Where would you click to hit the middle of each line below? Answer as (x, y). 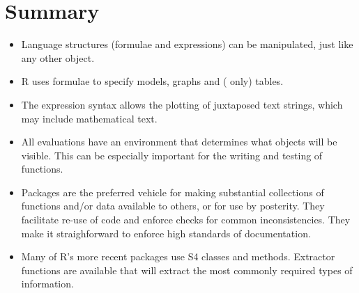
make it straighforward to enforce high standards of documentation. (166, 233)
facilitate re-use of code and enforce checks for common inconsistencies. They (186, 220)
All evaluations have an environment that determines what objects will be (179, 142)
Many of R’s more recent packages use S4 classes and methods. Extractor (178, 256)
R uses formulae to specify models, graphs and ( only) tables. (152, 81)
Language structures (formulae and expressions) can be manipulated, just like (187, 44)
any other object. (58, 57)
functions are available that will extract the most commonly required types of (187, 270)
